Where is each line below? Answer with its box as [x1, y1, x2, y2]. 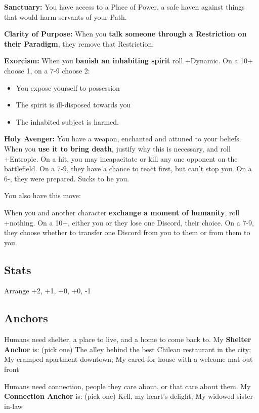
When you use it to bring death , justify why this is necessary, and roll [4, 143, 231, 154]
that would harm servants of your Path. [4, 11, 127, 22]
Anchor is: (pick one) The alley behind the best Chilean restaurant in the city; [4, 344, 251, 354]
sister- [236, 391, 255, 401]
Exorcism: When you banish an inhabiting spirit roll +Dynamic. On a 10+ [4, 55, 253, 66]
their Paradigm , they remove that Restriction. [4, 38, 154, 49]
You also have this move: [4, 190, 81, 201]
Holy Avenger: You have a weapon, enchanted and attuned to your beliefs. [4, 133, 241, 144]
